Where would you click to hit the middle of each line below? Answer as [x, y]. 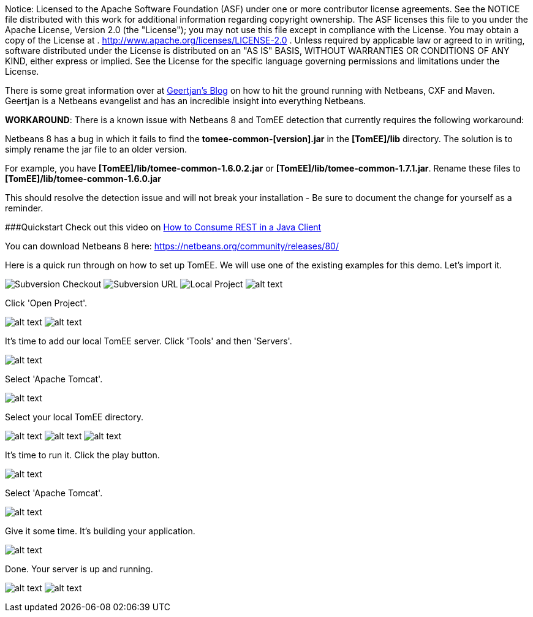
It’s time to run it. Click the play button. [82, 455]
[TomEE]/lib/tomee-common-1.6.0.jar [83, 179]
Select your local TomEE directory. [74, 417]
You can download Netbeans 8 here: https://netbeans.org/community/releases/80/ [172, 246]
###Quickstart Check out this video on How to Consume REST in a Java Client [163, 227]
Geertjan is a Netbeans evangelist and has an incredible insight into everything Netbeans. [186, 101]
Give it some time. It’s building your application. [100, 531]
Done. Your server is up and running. [79, 569]
